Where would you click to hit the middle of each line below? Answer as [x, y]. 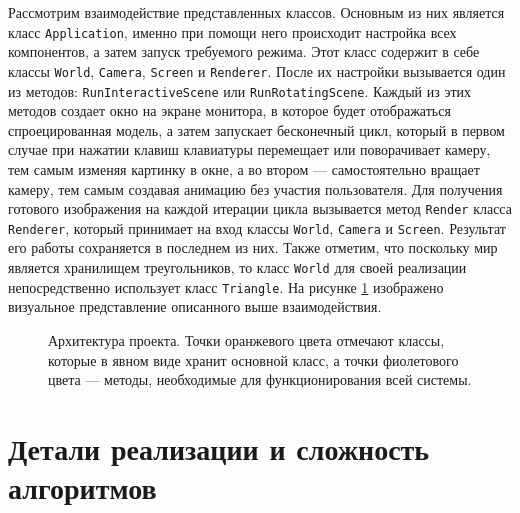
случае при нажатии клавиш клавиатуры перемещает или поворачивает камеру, [249, 149]
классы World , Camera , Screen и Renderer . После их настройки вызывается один [257, 70]
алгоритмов [82, 487]
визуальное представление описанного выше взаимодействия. [195, 306]
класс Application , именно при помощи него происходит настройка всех [232, 31]
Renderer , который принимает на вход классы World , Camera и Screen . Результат [257, 227]
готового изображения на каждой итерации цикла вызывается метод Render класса [260, 208]
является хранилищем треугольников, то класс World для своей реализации [237, 267]
